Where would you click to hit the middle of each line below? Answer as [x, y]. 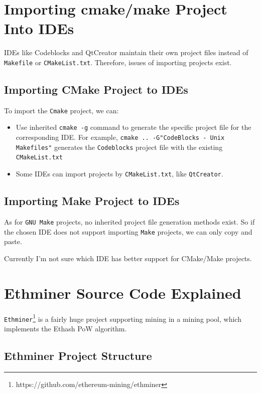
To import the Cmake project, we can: [61, 110]
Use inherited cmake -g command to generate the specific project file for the [134, 127]
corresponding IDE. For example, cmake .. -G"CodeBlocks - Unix [120, 137]
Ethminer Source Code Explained [123, 292]
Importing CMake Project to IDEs [96, 89]
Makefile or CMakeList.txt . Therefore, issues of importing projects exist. [118, 62]
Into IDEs [39, 28]
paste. [13, 241]
